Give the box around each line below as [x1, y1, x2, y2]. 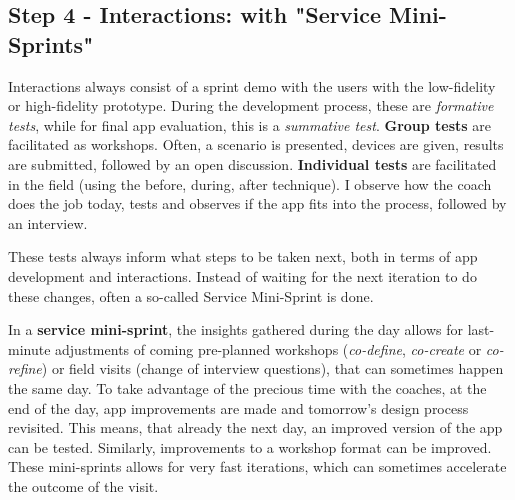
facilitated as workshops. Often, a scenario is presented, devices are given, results [8, 134, 504, 155]
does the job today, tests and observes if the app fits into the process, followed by [8, 193, 507, 214]
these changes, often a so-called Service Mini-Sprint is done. [8, 285, 374, 306]
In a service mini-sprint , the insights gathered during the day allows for [8, 319, 463, 340]
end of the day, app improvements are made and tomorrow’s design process [8, 397, 469, 418]
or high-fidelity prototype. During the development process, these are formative [8, 95, 494, 116]
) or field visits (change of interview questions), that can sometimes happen [41, 358, 504, 379]
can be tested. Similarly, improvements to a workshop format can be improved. [8, 436, 492, 457]
